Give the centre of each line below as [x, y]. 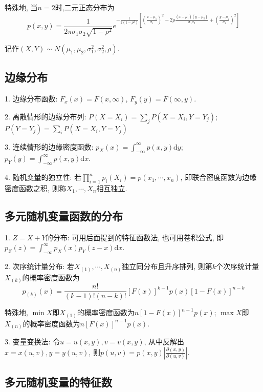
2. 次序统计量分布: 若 [40, 266]
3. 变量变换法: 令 [32, 342]
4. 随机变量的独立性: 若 [43, 177]
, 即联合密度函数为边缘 [218, 177]
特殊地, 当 [21, 7]
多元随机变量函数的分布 [64, 215]
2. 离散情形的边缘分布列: [46, 116]
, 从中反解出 [164, 342]
